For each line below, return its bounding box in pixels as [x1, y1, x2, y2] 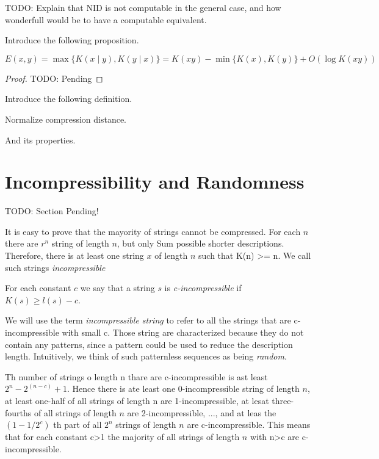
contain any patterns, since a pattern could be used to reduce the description [5, 338, 293, 350]
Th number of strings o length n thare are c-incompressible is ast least [5, 370, 268, 383]
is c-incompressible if [164, 281, 242, 294]
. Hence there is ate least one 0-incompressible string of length [67, 382, 300, 395]
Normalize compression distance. [5, 112, 127, 125]
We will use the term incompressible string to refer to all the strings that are [5, 314, 291, 327]
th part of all [53, 418, 102, 431]
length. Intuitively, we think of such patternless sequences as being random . [5, 350, 287, 363]
